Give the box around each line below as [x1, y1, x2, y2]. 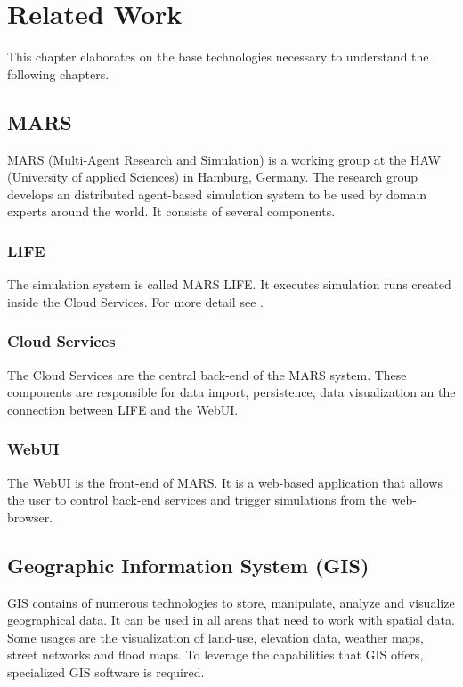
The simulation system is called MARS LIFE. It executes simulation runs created [7, 275, 451, 294]
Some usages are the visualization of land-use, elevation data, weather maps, [7, 627, 424, 646]
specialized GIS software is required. [7, 662, 205, 681]
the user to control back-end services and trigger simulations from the [7, 490, 387, 509]
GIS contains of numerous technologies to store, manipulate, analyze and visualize [7, 593, 455, 611]
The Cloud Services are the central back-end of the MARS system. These [7, 365, 407, 384]
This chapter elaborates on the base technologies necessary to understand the [7, 47, 429, 66]
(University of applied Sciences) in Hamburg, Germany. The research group [7, 167, 418, 186]
